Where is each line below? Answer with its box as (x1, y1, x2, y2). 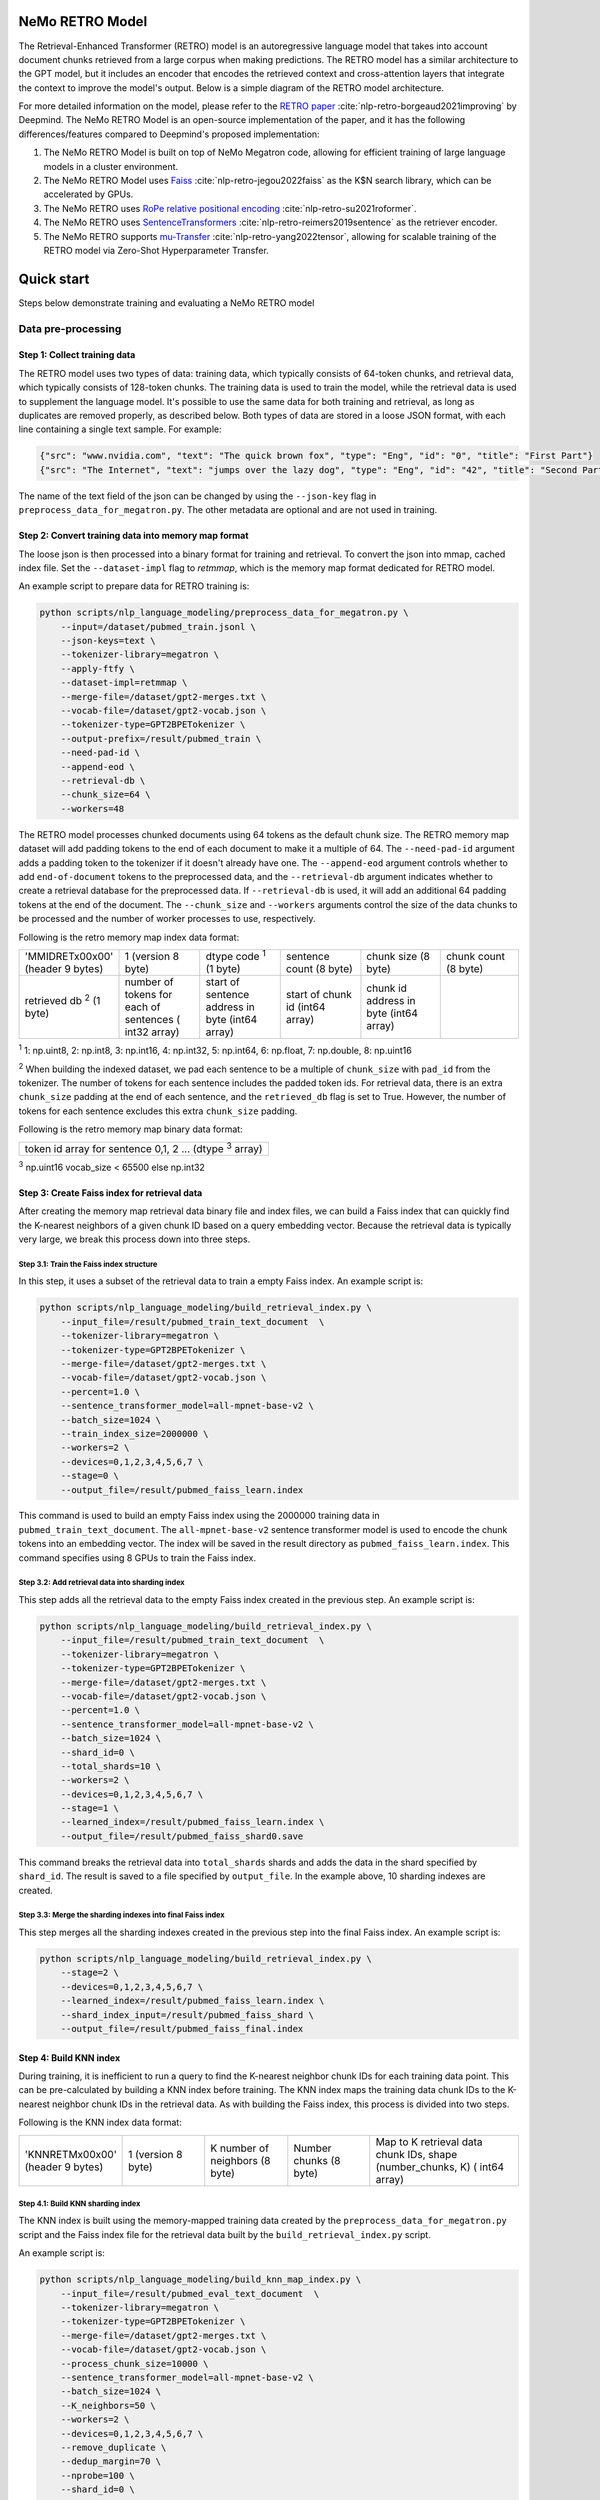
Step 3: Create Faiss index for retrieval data (18, 1186, 203, 1199)
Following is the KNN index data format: (18, 2116, 182, 2129)
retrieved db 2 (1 (24, 992, 101, 1008)
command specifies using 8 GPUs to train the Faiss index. (18, 1551, 257, 1564)
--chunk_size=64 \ (60, 789, 151, 800)
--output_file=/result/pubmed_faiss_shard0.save (60, 1830, 304, 1842)
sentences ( (124, 1013, 180, 1027)
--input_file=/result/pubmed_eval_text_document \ (60, 2288, 320, 2299)
